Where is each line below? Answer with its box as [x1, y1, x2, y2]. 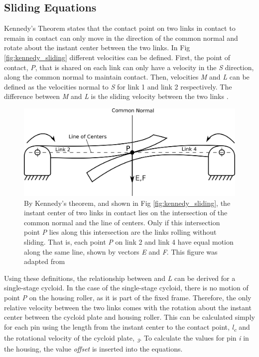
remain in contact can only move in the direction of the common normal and [4, 32, 238, 43]
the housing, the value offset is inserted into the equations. [4, 344, 183, 354]
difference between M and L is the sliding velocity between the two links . [4, 91, 229, 101]
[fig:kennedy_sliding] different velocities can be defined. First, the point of [4, 52, 231, 62]
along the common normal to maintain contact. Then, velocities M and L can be [4, 72, 250, 82]
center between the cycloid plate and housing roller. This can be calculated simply [4, 312, 255, 322]
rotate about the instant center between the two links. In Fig [4, 42, 190, 53]
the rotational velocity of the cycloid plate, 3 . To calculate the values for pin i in [4, 332, 249, 344]
